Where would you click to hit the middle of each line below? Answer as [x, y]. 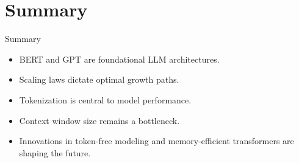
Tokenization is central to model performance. [105, 99]
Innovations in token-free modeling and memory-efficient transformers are [157, 141]
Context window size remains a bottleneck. [99, 120]
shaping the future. [55, 152]
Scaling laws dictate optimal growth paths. [99, 79]
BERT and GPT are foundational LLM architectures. [119, 59]
